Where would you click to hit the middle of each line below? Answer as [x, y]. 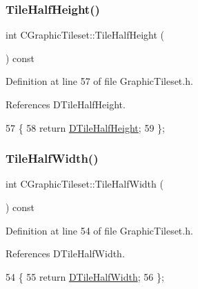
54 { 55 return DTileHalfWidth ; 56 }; [85, 276]
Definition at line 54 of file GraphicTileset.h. [99, 230]
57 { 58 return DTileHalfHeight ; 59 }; [85, 127]
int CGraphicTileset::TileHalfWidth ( [85, 184]
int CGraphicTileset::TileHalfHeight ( [85, 35]
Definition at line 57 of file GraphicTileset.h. [99, 81]
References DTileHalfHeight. [66, 104]
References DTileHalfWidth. [65, 253]
